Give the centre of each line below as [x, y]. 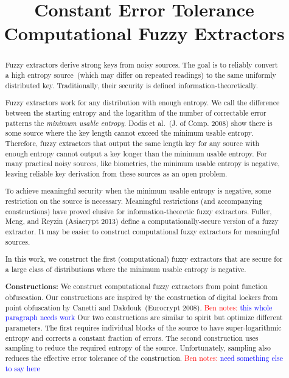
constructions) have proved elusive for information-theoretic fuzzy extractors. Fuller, [138, 211]
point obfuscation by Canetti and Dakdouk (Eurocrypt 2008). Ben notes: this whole [139, 307]
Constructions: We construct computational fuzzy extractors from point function [137, 287]
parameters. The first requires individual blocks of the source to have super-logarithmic [143, 328]
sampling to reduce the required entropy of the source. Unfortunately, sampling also [138, 348]
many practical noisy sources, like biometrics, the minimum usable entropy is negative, [142, 163]
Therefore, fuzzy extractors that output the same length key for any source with [132, 143]
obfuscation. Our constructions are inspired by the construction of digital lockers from [141, 297]
